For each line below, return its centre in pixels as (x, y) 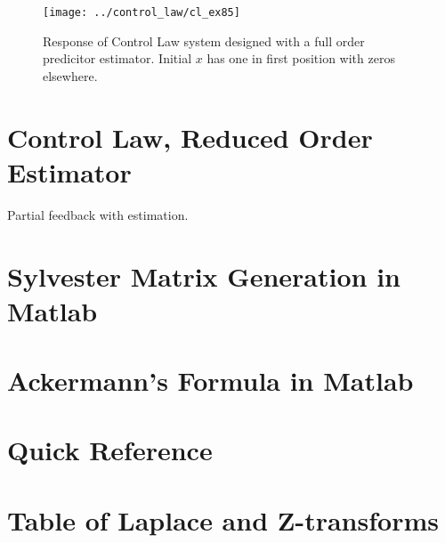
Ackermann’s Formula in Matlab (210, 381)
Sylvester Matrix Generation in (204, 276)
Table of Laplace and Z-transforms (223, 519)
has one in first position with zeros (301, 58)
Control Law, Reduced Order (190, 137)
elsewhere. (70, 75)
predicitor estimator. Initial (117, 58)
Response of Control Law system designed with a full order (204, 41)
